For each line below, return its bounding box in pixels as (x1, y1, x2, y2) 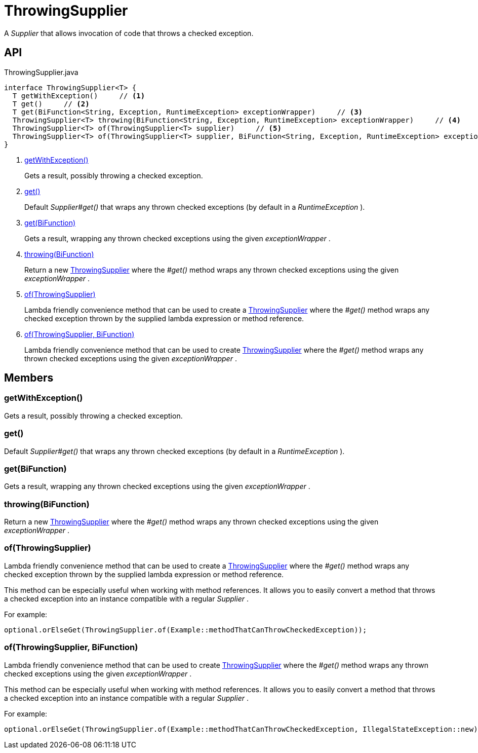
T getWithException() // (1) (12, 91, 145, 100)
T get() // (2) (12, 99, 90, 108)
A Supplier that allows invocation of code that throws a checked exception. (4, 28, 254, 37)
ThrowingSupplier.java (4, 67, 78, 77)
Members (4, 371, 54, 385)
